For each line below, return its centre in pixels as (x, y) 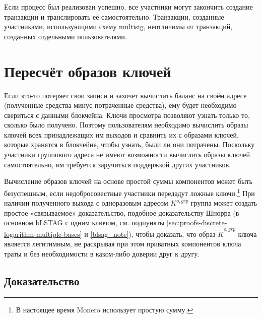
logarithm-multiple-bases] (43, 234)
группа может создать (224, 203)
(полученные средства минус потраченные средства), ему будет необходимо (120, 105)
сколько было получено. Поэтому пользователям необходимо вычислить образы (126, 125)
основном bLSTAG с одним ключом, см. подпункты (84, 222)
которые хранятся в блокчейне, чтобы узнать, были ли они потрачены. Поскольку (129, 144)
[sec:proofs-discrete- (197, 222)
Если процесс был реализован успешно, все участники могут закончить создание (128, 7)
